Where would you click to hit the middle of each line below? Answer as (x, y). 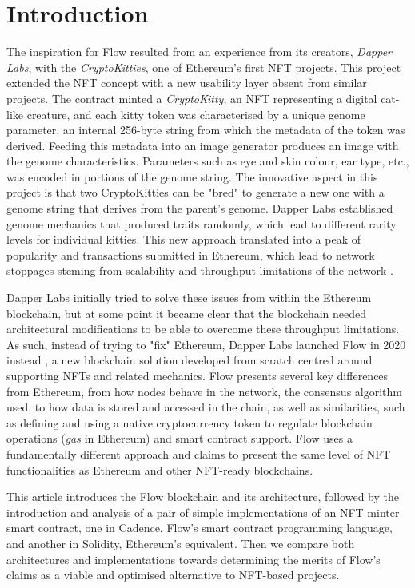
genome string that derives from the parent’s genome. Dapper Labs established (200, 208)
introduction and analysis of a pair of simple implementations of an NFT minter (203, 512)
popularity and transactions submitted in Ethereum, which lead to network (191, 254)
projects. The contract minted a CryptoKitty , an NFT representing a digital (192, 98)
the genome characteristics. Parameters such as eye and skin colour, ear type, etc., (208, 161)
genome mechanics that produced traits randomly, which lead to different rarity (202, 223)
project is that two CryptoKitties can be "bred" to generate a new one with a (196, 192)
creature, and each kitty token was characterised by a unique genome (196, 114)
